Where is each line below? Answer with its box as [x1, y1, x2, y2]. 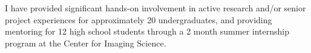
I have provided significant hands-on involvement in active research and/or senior [5, 2, 306, 14]
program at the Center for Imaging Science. [5, 36, 166, 49]
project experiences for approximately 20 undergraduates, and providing [5, 13, 272, 26]
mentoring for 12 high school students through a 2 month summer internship [5, 25, 289, 38]
